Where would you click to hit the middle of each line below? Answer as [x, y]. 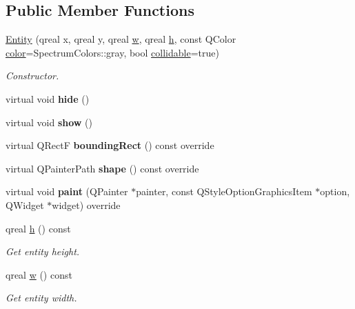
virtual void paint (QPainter [67, 191]
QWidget [25, 205]
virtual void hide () [48, 98]
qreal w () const [39, 274]
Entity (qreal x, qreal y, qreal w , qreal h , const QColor [121, 39]
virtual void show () [49, 122]
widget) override [86, 205]
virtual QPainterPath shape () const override [102, 168]
